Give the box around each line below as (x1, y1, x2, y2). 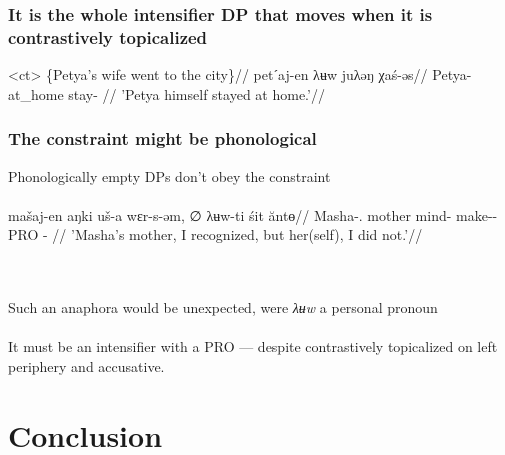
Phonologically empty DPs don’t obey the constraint (8, 165, 331, 186)
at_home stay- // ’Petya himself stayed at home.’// (8, 83, 325, 104)
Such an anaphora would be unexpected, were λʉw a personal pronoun (8, 297, 438, 318)
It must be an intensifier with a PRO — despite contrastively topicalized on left (8, 336, 498, 357)
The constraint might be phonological (8, 126, 317, 151)
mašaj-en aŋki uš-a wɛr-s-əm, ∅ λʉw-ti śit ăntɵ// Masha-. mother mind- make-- (8, 204, 498, 225)
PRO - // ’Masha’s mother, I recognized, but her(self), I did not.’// (8, 224, 423, 245)
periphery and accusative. (8, 355, 165, 376)
